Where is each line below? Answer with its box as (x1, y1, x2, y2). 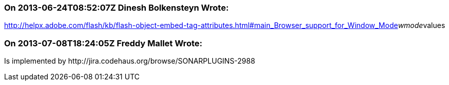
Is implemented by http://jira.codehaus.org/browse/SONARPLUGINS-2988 (4, 56, 256, 66)
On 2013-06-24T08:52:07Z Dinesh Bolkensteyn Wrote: (4, 3, 229, 13)
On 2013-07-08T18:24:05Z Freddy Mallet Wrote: (4, 38, 203, 48)
